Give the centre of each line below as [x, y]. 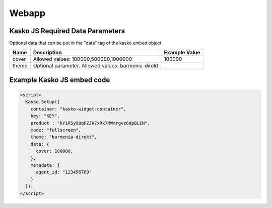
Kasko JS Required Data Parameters [67, 31]
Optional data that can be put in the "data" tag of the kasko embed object [85, 43]
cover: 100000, [55, 151]
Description [48, 53]
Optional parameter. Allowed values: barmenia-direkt [96, 66]
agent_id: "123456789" [64, 172]
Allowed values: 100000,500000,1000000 [83, 59]
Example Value [182, 53]
